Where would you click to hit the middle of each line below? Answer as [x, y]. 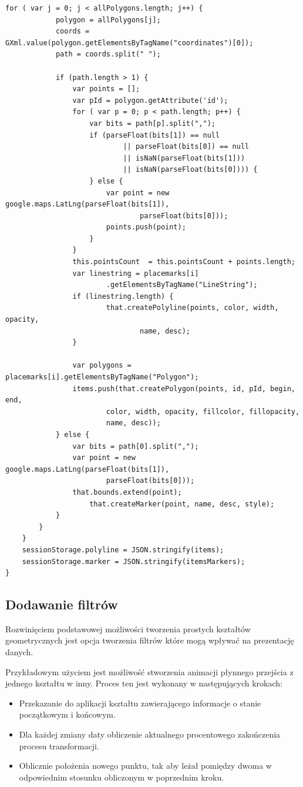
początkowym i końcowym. [67, 714]
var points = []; [106, 89]
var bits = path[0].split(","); [136, 446]
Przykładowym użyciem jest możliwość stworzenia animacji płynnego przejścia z [149, 671]
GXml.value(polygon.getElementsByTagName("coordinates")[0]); [129, 43]
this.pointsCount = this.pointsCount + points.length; [184, 262]
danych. [19, 652]
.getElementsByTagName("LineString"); [182, 285]
